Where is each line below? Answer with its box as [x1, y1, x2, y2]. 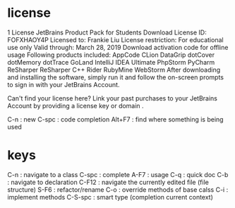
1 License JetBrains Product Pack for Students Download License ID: [7, 28, 207, 37]
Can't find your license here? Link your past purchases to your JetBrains [7, 93, 217, 103]
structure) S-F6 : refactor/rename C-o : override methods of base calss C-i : [7, 185, 229, 194]
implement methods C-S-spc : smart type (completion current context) [7, 193, 214, 201]
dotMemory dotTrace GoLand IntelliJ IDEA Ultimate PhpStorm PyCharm [7, 58, 215, 66]
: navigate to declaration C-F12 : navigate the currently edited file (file [7, 178, 210, 186]
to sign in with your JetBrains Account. [7, 80, 120, 89]
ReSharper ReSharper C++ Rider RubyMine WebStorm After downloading [7, 65, 221, 74]
